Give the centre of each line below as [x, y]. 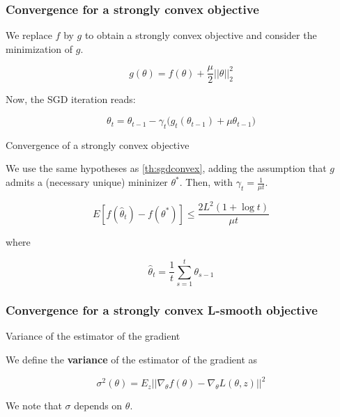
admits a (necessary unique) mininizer [87, 182]
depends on [98, 406]
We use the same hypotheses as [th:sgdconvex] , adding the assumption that [166, 168]
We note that [34, 406]
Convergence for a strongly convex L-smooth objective [162, 310]
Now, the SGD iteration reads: [71, 99]
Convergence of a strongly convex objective [98, 144]
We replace [29, 35]
